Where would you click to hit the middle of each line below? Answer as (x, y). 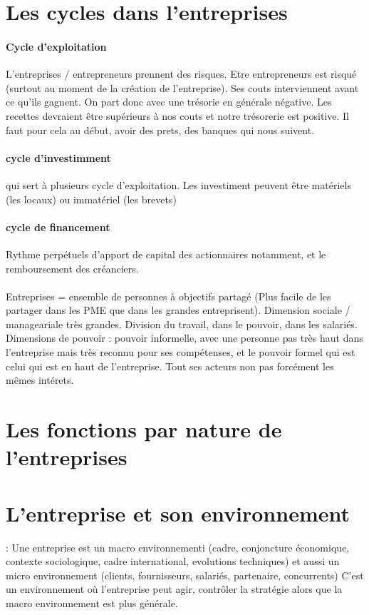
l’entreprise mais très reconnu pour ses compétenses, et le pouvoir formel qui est (181, 352)
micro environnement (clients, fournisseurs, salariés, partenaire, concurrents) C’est (185, 575)
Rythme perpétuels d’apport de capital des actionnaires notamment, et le (166, 254)
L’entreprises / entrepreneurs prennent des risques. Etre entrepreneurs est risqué (181, 74)
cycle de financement (58, 227)
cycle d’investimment (58, 157)
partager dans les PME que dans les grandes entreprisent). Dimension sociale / (178, 310)
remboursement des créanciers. (72, 268)
